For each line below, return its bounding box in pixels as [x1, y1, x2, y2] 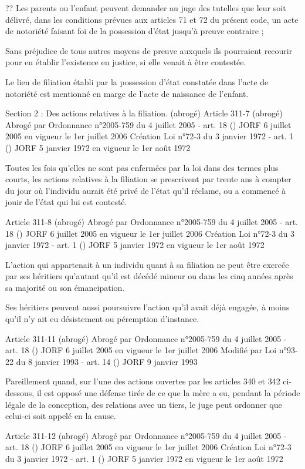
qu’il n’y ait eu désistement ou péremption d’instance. [5, 313, 199, 325]
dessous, [5, 387, 35, 399]
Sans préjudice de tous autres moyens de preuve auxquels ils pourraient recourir [5, 44, 293, 56]
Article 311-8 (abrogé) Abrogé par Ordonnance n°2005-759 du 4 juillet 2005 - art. [5, 215, 298, 227]
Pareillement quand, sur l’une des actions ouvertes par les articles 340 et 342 [5, 375, 280, 387]
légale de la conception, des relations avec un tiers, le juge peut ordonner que [5, 398, 282, 410]
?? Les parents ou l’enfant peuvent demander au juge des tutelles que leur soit [5, 2, 286, 14]
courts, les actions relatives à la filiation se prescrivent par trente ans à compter [5, 173, 292, 185]
